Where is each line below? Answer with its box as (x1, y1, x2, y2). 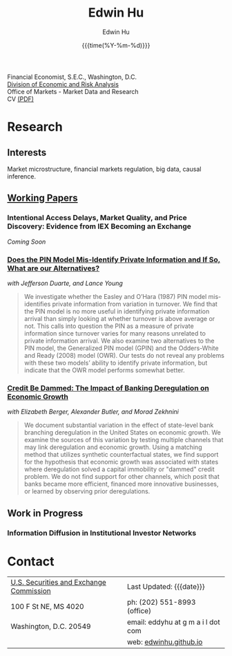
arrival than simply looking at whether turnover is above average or (23, 314, 215, 322)
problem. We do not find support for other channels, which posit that (23, 473, 220, 481)
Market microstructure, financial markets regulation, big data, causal (7, 165, 202, 173)
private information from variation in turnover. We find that (52, 300, 217, 308)
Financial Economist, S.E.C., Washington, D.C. (7, 73, 137, 81)
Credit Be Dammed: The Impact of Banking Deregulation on (7, 383, 209, 392)
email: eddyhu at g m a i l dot (126, 617, 220, 627)
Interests (7, 147, 47, 158)
